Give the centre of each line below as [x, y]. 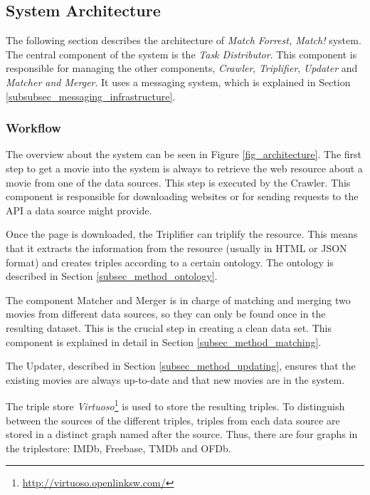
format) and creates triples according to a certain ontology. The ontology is [170, 262]
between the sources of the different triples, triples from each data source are [173, 420]
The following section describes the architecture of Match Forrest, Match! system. [184, 40]
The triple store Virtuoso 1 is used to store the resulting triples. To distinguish [175, 405]
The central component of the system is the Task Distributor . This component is [181, 54]
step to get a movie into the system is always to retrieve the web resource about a [184, 168]
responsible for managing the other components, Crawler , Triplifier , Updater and [182, 68]
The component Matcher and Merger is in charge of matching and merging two [178, 299]
